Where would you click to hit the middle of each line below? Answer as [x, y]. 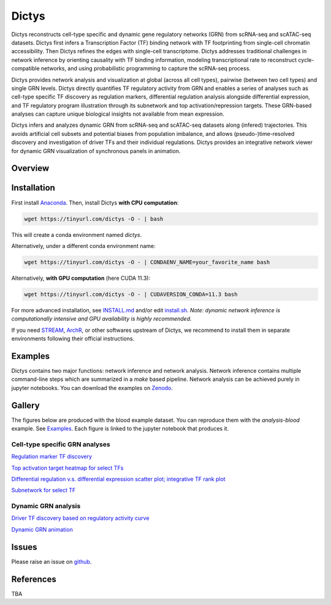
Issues [24, 547]
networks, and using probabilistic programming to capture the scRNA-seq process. [146, 69]
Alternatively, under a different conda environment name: [83, 246]
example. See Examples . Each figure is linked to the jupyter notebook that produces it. [120, 428]
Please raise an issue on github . [51, 562]
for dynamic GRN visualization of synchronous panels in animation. [96, 151]
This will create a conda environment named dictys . [77, 235]
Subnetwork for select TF [44, 490]
